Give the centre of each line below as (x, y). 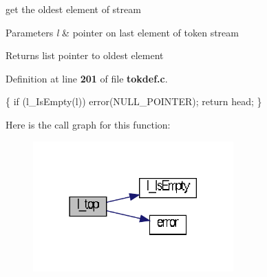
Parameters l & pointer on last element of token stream (122, 32)
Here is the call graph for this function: (88, 124)
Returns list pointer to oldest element (85, 55)
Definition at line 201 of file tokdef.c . (87, 78)
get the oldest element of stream (73, 9)
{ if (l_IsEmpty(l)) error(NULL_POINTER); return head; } (134, 101)
